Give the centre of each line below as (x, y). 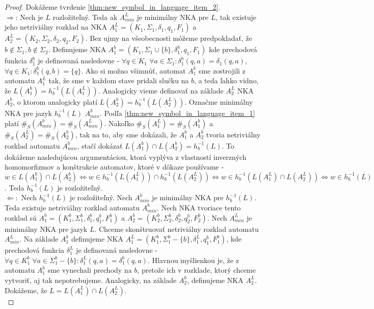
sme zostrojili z (222, 70)
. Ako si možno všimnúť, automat (133, 70)
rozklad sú (21, 217)
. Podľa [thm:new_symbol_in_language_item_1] (177, 113)
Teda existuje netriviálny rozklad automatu (72, 207)
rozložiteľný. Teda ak (85, 17)
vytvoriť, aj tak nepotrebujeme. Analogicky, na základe (91, 280)
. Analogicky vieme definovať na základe (161, 90)
